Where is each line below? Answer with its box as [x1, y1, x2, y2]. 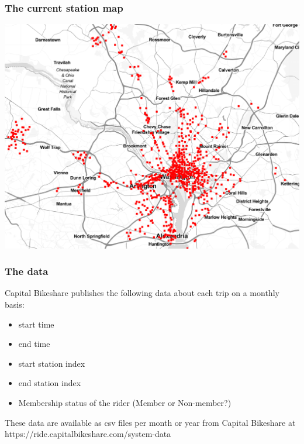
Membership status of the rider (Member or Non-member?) [18, 397, 232, 408]
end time [18, 338, 50, 350]
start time [18, 318, 54, 330]
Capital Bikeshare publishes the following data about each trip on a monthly [5, 287, 279, 299]
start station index [18, 357, 85, 369]
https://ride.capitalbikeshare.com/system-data [5, 428, 171, 440]
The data [5, 264, 49, 278]
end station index [18, 377, 81, 389]
